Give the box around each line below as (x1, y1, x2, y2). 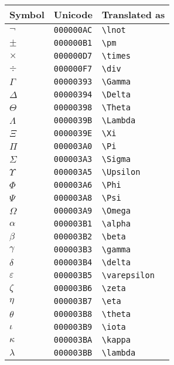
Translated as (101, 8, 165, 21)
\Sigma (101, 154, 131, 164)
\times (101, 51, 131, 60)
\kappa (101, 335, 131, 344)
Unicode (53, 8, 93, 21)
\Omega (101, 206, 131, 215)
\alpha (101, 219, 131, 228)
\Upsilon (101, 167, 141, 177)
